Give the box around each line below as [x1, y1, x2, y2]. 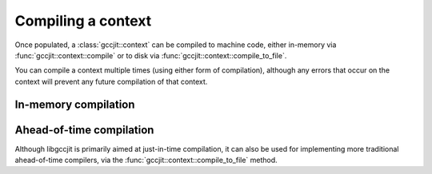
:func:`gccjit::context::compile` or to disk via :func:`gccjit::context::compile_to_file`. [14, 50, 287, 60]
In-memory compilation [14, 97, 135, 111]
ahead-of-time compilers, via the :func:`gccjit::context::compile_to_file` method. [14, 156, 278, 165]
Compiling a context [14, 12, 152, 30]
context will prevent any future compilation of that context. [14, 77, 208, 86]
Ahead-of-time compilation [14, 123, 154, 136]
